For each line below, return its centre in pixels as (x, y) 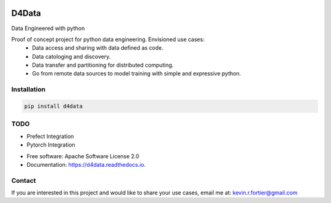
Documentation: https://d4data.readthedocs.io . (86, 164)
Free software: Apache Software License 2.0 (83, 156)
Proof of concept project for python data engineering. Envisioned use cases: (108, 39)
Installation (29, 90)
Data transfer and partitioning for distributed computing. (103, 65)
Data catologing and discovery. (71, 56)
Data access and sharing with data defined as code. (98, 48)
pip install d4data (53, 106)
